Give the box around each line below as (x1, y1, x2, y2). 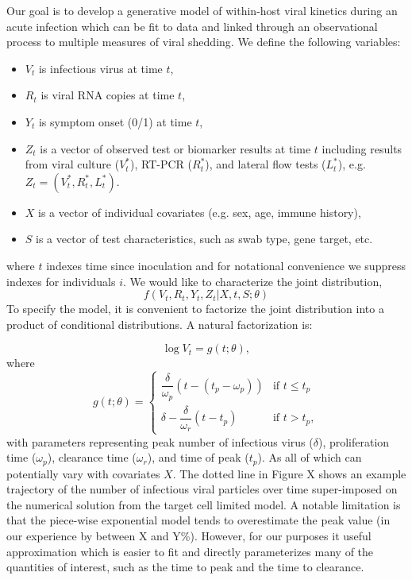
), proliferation (318, 433, 390, 450)
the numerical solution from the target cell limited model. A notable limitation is (6, 496, 401, 512)
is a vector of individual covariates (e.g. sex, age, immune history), (38, 203, 361, 220)
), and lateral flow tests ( (205, 156, 326, 172)
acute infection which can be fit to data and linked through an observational (6, 17, 378, 34)
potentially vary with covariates (6, 465, 160, 481)
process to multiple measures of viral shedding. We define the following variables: (6, 33, 401, 50)
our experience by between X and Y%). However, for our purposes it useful (6, 527, 372, 543)
